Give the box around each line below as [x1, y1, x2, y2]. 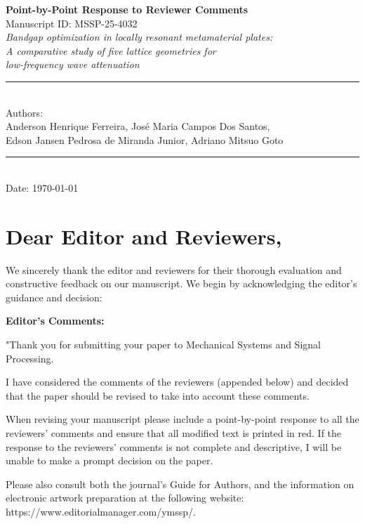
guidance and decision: [6, 289, 102, 304]
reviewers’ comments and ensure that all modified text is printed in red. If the [6, 426, 342, 440]
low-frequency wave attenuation [6, 57, 140, 72]
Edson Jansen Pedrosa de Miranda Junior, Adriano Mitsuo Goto [6, 132, 284, 147]
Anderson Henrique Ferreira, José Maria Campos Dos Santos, [6, 119, 270, 133]
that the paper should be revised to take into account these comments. [6, 388, 310, 402]
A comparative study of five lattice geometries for [6, 43, 216, 58]
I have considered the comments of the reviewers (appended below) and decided [6, 374, 349, 389]
